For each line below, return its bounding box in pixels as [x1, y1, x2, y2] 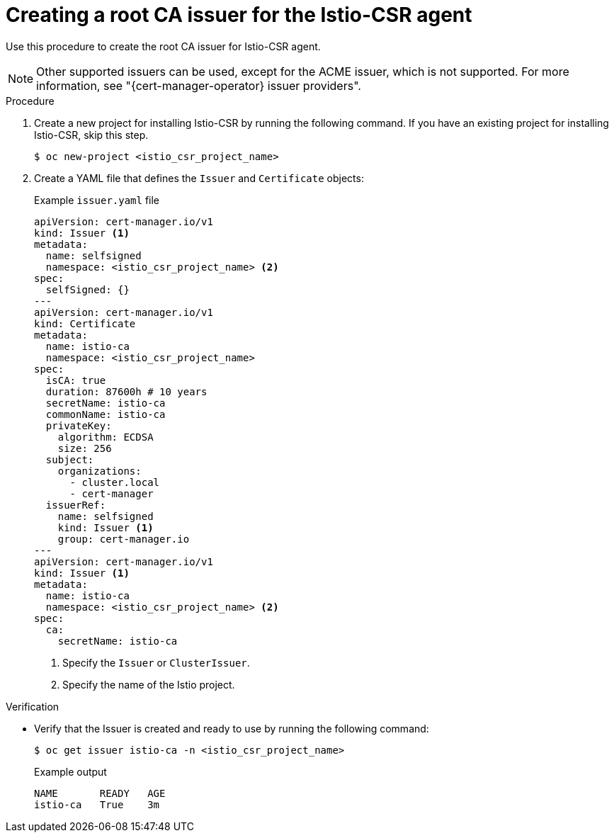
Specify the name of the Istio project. [62, 678, 235, 691]
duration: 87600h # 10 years [45, 385, 207, 397]
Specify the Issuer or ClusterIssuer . [62, 656, 250, 669]
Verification [6, 700, 59, 713]
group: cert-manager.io [57, 533, 190, 545]
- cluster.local [69, 476, 160, 488]
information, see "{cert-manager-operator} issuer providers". [36, 78, 361, 93]
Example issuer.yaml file [34, 193, 160, 206]
